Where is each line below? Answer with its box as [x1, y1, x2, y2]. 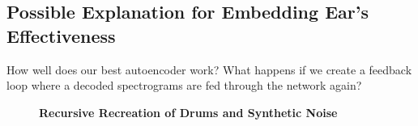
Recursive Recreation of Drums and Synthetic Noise [39, 103, 338, 120]
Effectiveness [6, 23, 116, 48]
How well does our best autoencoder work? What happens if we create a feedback [6, 61, 412, 78]
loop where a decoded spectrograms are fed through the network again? [6, 77, 362, 94]
